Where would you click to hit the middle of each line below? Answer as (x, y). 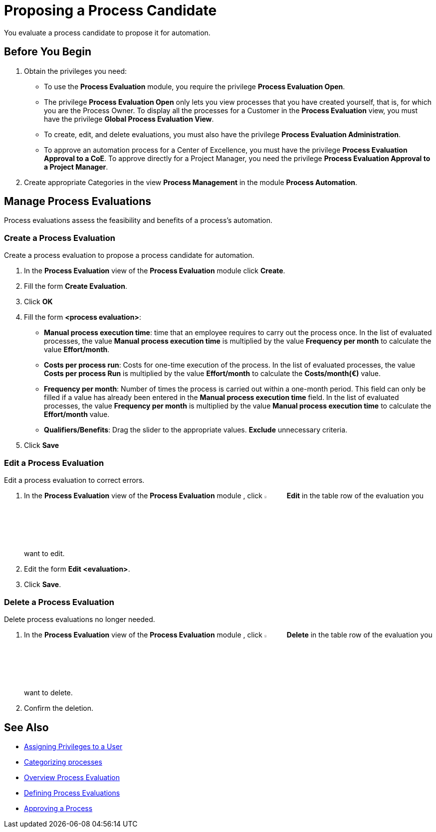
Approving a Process (58, 808)
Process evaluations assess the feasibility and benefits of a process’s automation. (138, 220)
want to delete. (48, 693)
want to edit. (44, 554)
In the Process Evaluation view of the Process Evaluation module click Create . (155, 271)
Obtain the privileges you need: (76, 71)
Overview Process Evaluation (72, 777)
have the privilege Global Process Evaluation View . (129, 119)
